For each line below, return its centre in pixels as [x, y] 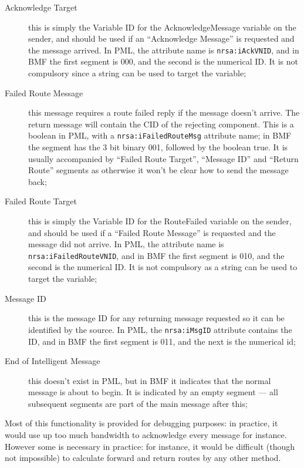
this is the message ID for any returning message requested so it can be [156, 318]
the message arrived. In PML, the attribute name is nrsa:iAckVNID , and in [164, 50]
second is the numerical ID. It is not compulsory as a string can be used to [163, 267]
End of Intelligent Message [53, 361]
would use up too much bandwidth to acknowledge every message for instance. [146, 435]
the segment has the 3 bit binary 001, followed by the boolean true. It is [158, 147]
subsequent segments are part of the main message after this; [138, 403]
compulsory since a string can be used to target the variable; [137, 73]
